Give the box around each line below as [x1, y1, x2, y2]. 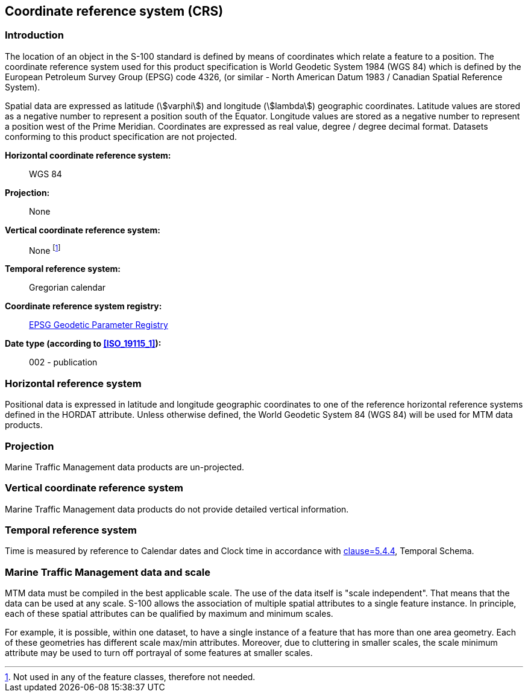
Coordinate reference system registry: [5, 301, 162, 312]
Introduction [5, 29, 64, 42]
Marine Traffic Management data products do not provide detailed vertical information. [5, 503, 349, 514]
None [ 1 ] [29, 243, 61, 256]
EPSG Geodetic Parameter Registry [29, 320, 168, 330]
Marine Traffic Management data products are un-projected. [5, 461, 245, 472]
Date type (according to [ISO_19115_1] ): [5, 338, 162, 349]
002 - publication [29, 357, 98, 368]
